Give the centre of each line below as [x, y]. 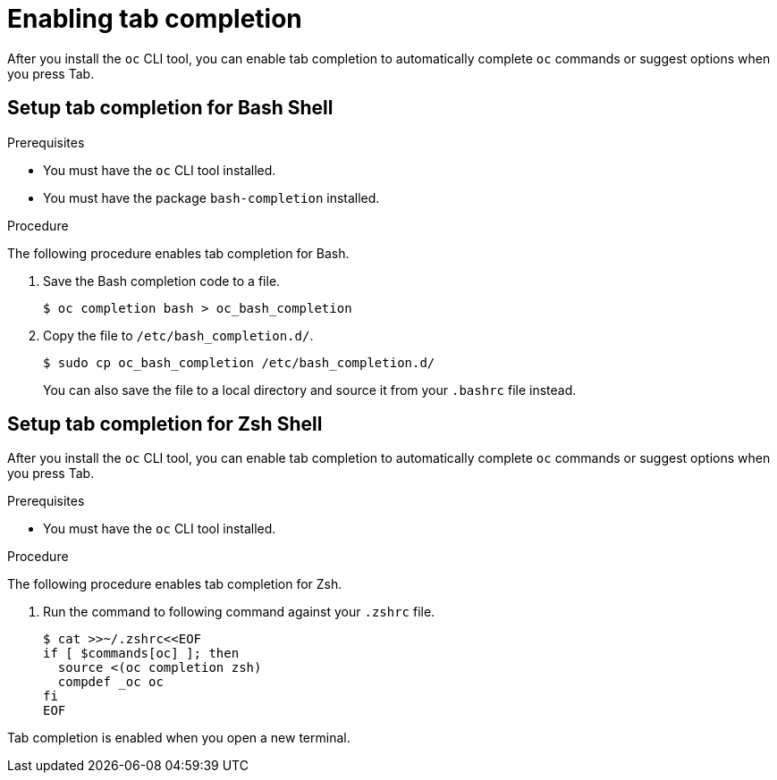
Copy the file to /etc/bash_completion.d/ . [178, 335]
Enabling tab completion [155, 19]
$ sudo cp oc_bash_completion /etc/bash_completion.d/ [239, 362]
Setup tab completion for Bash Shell [170, 108]
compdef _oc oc [110, 682]
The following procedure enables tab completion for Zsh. [175, 584]
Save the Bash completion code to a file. [162, 281]
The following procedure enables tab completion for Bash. [178, 253]
